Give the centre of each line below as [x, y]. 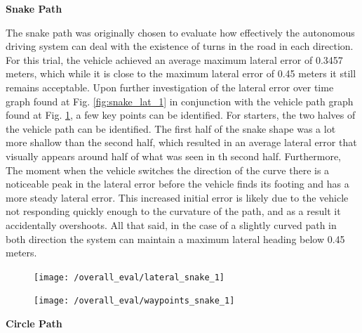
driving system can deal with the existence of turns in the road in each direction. [180, 46]
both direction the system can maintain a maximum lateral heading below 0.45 [175, 239]
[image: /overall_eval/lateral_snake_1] [129, 277]
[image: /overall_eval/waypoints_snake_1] [134, 301]
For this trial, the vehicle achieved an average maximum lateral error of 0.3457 [174, 59]
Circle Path [34, 323]
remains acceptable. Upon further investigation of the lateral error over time [170, 87]
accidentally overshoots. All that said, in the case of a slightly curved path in [171, 224]
